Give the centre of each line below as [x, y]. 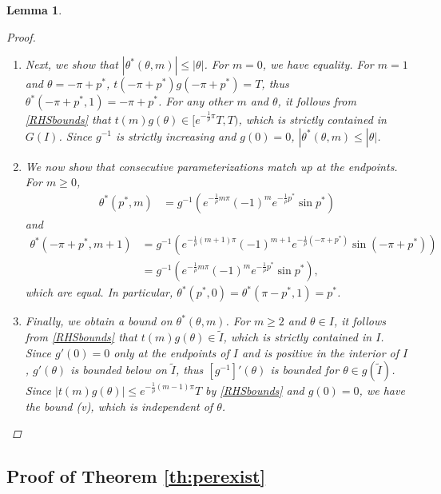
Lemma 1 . [34, 10]
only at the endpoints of [171, 352]
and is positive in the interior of [320, 352]
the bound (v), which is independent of [119, 406]
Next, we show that [72, 64]
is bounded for [305, 370]
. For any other [195, 101]
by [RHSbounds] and [255, 390]
